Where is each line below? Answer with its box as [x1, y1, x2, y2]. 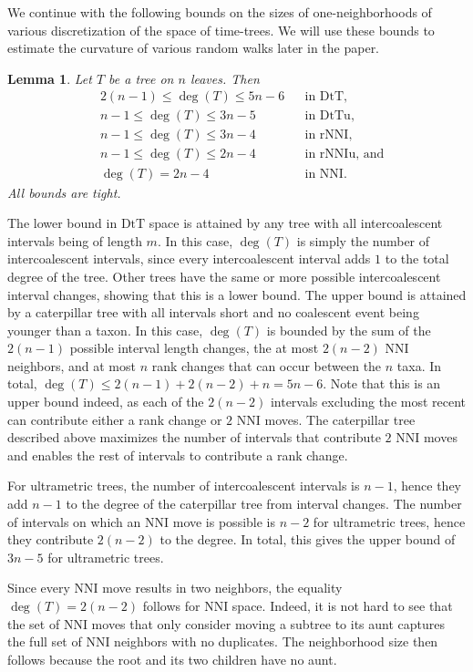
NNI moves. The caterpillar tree [236, 409, 416, 429]
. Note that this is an [323, 374, 441, 393]
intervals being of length [7, 231, 142, 250]
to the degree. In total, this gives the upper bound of [159, 530, 456, 549]
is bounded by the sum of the [266, 320, 431, 339]
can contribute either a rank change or [7, 409, 222, 429]
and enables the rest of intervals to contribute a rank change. [7, 445, 348, 464]
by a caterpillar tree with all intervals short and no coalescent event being [7, 303, 419, 322]
